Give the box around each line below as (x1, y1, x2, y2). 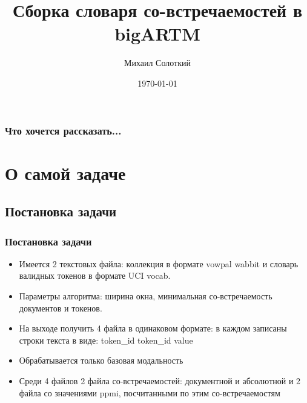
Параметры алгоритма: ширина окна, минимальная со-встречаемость (19, 289, 272, 302)
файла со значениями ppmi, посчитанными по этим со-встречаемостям (19, 386, 280, 399)
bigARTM (114, 21, 200, 46)
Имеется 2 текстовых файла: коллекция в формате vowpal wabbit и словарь (19, 257, 299, 270)
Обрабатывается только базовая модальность (19, 354, 183, 367)
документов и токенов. (19, 301, 102, 314)
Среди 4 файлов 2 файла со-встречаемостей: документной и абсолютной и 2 (19, 374, 301, 387)
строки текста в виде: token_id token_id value (19, 333, 193, 346)
